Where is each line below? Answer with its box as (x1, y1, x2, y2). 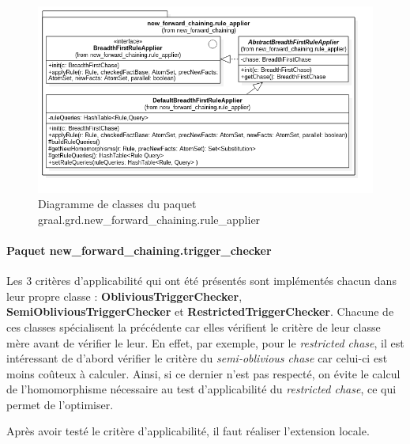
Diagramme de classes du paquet (38, 195, 197, 212)
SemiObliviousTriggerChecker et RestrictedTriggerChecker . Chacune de (6, 303, 394, 320)
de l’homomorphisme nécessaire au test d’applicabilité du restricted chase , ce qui (6, 381, 397, 397)
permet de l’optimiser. (6, 396, 114, 412)
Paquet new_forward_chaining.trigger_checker (6, 241, 272, 258)
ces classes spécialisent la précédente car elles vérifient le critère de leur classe (6, 318, 381, 335)
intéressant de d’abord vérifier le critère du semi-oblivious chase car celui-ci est (6, 350, 388, 366)
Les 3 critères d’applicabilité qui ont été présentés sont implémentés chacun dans (6, 272, 397, 289)
